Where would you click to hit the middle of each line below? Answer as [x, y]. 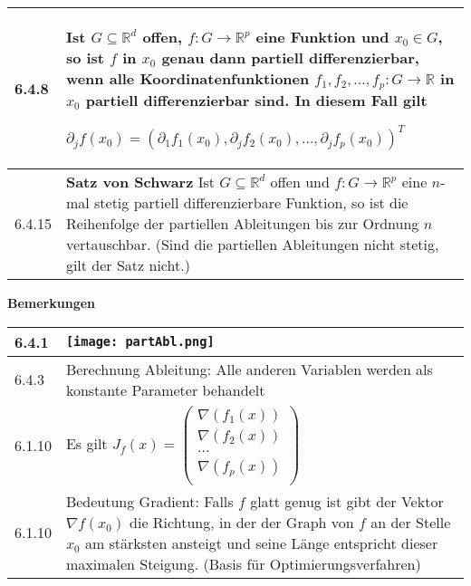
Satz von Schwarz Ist [140, 181]
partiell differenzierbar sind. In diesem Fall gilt [256, 100]
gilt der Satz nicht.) [128, 264]
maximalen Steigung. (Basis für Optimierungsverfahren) [243, 563]
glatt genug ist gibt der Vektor [347, 501]
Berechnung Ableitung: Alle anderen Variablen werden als [249, 369]
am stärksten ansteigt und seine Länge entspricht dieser [261, 543]
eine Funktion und [322, 37]
